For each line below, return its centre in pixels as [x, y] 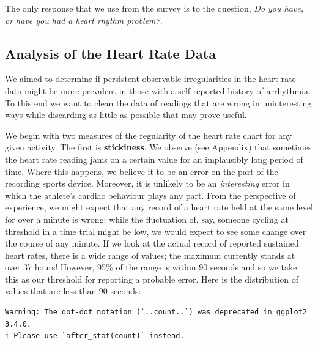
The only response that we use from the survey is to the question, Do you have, [154, 8]
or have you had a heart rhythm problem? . [84, 20]
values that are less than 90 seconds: [73, 291]
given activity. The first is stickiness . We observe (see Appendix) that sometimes [158, 147]
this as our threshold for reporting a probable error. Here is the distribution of [152, 279]
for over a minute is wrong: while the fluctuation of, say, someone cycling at [147, 219]
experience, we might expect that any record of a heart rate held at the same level [159, 207]
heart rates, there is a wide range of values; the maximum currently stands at [150, 255]
